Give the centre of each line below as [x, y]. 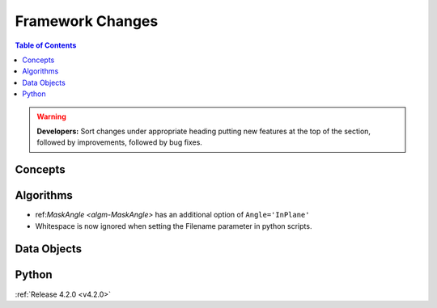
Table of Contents [46, 45]
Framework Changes [87, 21]
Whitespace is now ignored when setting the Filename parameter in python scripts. [174, 226]
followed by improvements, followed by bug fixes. [119, 142]
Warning [51, 116]
